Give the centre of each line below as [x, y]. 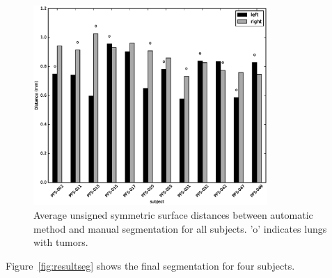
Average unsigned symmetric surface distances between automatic [173, 215]
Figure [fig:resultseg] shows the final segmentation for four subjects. [150, 265]
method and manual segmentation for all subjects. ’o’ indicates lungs [180, 228]
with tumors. [61, 242]
